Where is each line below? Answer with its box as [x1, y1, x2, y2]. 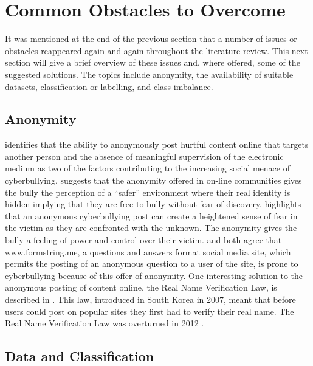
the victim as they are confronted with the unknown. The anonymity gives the [5, 221, 297, 234]
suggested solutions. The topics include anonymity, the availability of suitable [5, 67, 294, 80]
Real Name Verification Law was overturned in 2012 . [5, 317, 204, 330]
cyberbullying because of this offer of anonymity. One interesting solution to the [5, 269, 303, 281]
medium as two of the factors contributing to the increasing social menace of [5, 162, 290, 174]
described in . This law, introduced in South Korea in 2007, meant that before [5, 293, 296, 306]
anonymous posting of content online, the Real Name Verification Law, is [5, 281, 277, 294]
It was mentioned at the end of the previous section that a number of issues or [5, 32, 297, 45]
